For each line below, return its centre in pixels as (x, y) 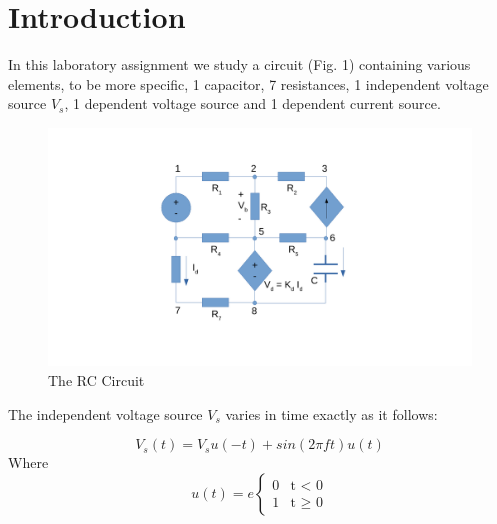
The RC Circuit (96, 380)
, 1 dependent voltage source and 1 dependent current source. (252, 103)
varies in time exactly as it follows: (331, 413)
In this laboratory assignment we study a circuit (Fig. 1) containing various (239, 64)
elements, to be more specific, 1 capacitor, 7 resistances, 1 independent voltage (248, 83)
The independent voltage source (105, 413)
